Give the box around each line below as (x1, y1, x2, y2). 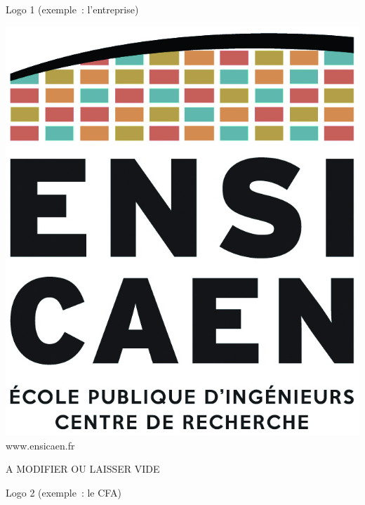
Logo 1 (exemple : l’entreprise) (6, 2, 139, 16)
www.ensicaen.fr (6, 438, 75, 452)
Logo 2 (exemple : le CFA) (6, 485, 121, 500)
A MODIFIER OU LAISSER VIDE (6, 461, 160, 476)
